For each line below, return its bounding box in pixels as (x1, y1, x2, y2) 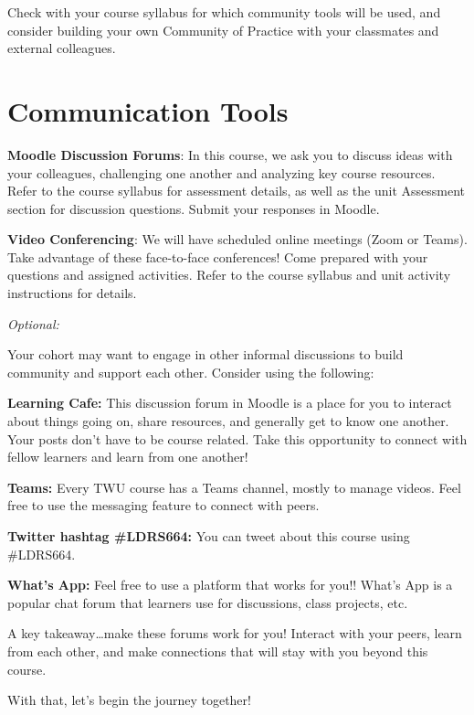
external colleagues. (7, 38, 116, 58)
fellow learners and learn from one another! (7, 447, 248, 466)
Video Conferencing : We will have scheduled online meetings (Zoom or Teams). (7, 229, 468, 249)
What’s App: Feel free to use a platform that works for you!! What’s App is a (7, 575, 453, 594)
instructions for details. (7, 283, 137, 303)
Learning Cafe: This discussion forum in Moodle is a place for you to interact (7, 393, 452, 412)
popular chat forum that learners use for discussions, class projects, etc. (7, 592, 408, 612)
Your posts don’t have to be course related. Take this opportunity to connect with (7, 429, 468, 448)
